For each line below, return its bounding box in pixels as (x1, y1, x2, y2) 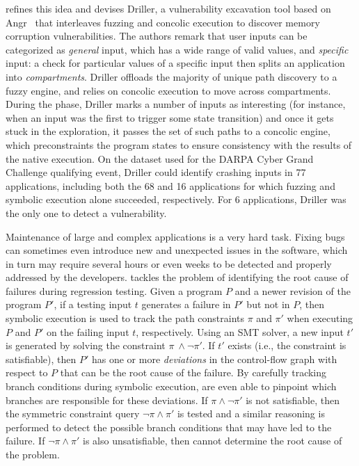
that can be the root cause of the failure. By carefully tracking (60, 365, 327, 380)
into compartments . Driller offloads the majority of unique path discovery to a (6, 69, 337, 83)
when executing (287, 311, 353, 326)
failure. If (6, 433, 45, 448)
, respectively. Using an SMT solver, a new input (136, 324, 344, 339)
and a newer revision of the (234, 283, 351, 298)
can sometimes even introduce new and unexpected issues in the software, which (6, 243, 348, 257)
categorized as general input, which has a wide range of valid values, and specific (6, 42, 349, 56)
